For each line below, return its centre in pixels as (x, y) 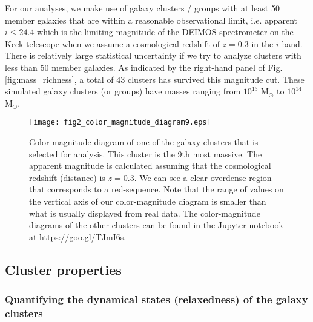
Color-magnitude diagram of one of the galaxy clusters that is (144, 142)
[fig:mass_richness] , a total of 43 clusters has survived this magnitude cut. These (155, 79)
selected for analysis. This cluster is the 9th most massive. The (146, 153)
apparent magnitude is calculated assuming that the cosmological (150, 166)
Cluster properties (63, 269)
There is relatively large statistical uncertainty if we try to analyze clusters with (153, 55)
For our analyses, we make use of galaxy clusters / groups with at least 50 (142, 8)
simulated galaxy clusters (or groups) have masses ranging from (123, 91)
